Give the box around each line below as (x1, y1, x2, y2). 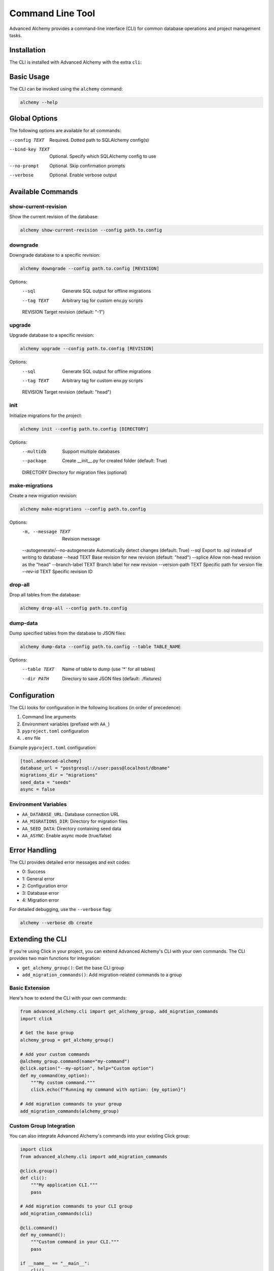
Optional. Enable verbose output (49, 172, 117, 178)
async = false (20, 786, 55, 793)
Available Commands (9, 188, 78, 196)
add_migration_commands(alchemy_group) (20, 1108, 119, 1114)
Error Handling (9, 845, 57, 854)
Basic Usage (9, 72, 50, 81)
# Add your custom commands (20, 1051, 90, 1057)
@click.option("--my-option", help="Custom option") (20, 1066, 154, 1071)
